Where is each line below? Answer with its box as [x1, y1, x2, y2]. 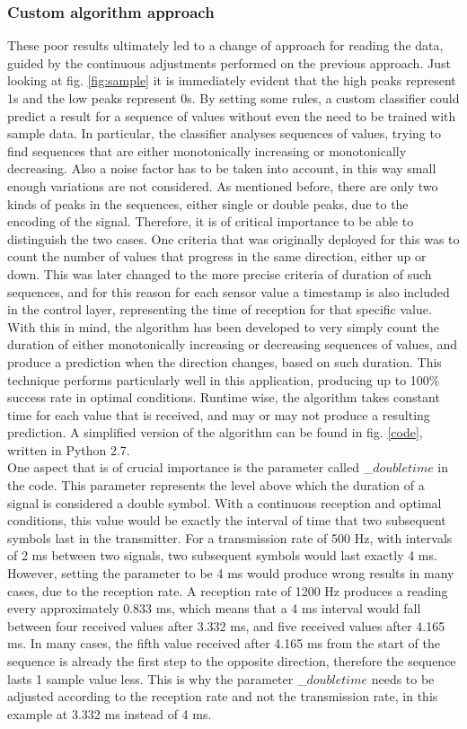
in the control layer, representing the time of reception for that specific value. [7, 300, 432, 319]
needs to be [371, 669, 435, 688]
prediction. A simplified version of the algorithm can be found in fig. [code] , [7, 423, 423, 442]
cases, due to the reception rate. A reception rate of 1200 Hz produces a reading [7, 581, 448, 600]
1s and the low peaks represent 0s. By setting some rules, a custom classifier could [7, 89, 460, 107]
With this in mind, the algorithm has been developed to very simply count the [7, 317, 439, 336]
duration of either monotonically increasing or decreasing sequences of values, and [7, 335, 458, 354]
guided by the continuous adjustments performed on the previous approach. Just [7, 53, 451, 72]
